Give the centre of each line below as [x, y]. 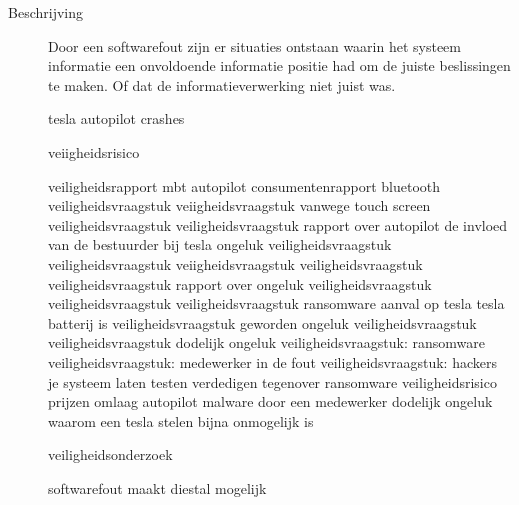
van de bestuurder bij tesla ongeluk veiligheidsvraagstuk [220, 244]
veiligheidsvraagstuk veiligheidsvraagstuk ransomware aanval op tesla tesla [276, 303]
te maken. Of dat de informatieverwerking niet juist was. [222, 84]
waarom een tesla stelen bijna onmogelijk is [181, 420]
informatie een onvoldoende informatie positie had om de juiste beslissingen [279, 65]
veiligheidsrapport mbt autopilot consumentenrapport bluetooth [244, 185]
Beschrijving [45, 12]
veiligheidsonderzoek [110, 454]
